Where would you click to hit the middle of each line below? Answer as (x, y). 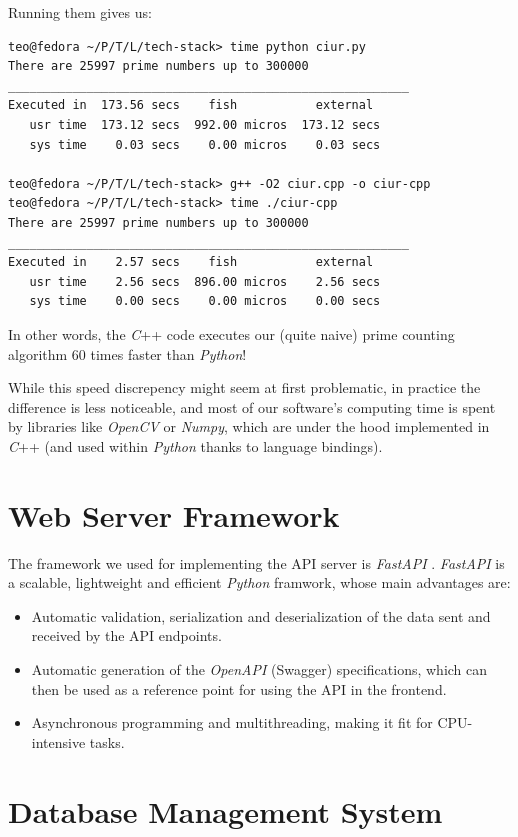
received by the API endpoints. (126, 635)
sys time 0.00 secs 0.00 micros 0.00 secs (205, 301)
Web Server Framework (174, 514)
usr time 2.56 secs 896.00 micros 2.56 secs (205, 281)
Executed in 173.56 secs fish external (191, 105)
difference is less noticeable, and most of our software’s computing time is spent (252, 406)
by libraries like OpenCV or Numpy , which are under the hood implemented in (249, 426)
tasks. (107, 741)
